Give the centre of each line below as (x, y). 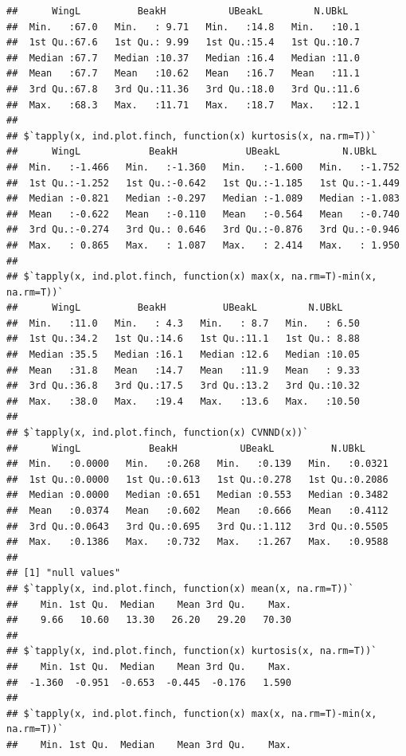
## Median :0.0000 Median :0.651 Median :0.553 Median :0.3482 (197, 495)
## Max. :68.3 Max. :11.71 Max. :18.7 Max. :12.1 (183, 105)
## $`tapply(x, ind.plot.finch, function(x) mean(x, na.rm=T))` (180, 588)
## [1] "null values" (64, 573)
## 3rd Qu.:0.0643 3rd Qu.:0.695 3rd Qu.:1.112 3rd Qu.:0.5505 (197, 526)
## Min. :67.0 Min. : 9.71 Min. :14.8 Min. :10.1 (183, 27)
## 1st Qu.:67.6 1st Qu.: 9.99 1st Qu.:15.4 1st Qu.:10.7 (183, 43)
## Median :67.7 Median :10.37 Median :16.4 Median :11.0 (183, 58)
